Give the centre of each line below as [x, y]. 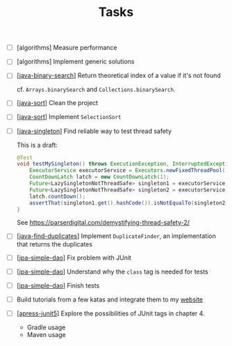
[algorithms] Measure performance [67, 48]
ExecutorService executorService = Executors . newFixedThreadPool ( [127, 171]
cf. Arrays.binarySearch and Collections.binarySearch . [96, 89]
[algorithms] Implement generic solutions [75, 62]
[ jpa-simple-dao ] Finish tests [58, 285]
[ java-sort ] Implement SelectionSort [69, 117]
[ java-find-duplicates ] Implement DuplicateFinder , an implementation [116, 236]
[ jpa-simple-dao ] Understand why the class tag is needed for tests [113, 272]
